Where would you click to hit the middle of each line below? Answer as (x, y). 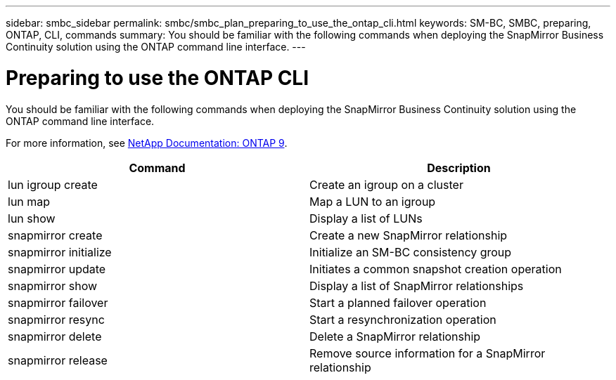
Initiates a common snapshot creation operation (436, 269)
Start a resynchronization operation (403, 319)
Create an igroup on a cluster (386, 184)
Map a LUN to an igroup (373, 201)
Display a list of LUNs (366, 218)
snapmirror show (53, 286)
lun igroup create (53, 184)
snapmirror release (58, 360)
